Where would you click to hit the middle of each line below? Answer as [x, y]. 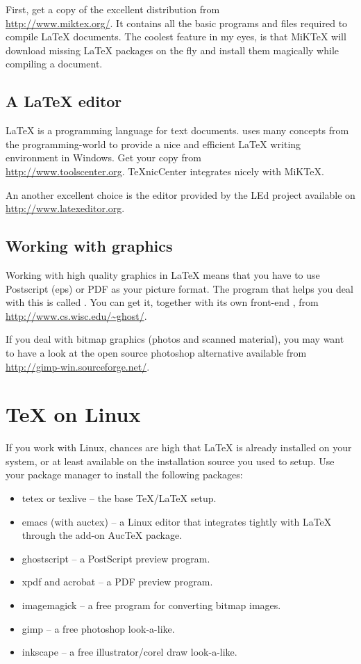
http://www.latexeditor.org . [65, 208]
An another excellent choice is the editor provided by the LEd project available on [180, 194]
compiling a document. [54, 64]
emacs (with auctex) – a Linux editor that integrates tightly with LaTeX [177, 521]
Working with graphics [89, 246]
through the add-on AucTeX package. [102, 535]
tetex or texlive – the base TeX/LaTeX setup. [119, 498]
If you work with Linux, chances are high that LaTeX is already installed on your [179, 447]
